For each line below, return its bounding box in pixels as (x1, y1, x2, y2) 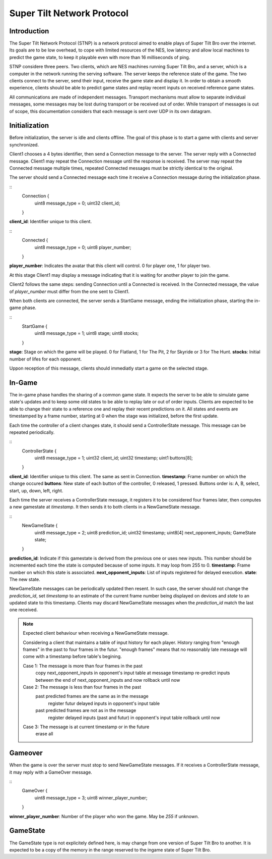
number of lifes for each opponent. (9, 356, 82, 362)
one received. (9, 607, 38, 613)
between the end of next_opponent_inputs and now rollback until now (35, 677, 180, 683)
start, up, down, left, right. (9, 487, 63, 493)
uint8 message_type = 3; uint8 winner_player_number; (34, 794, 148, 800)
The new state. (9, 576, 40, 582)
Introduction (9, 27, 49, 35)
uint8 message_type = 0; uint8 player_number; (34, 244, 131, 250)
